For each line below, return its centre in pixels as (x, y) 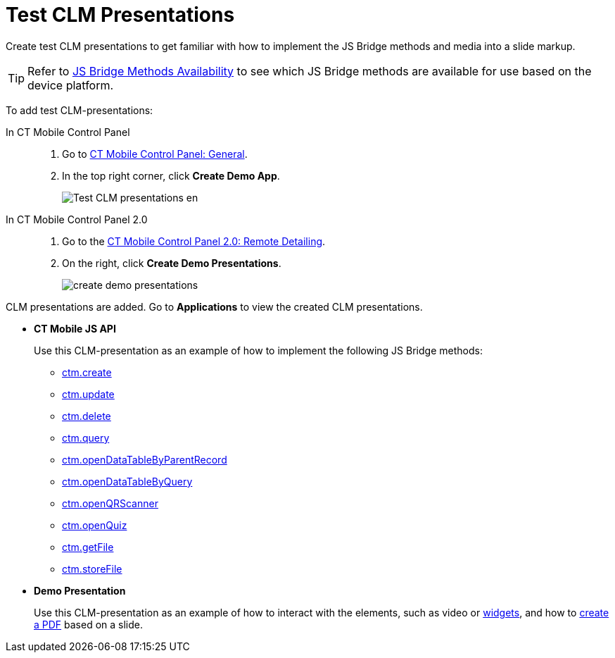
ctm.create (87, 372)
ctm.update (88, 394)
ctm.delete (87, 416)
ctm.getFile (88, 547)
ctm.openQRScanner (110, 503)
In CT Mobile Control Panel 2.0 (77, 219)
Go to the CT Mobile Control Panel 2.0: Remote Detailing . (194, 241)
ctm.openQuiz (95, 525)
